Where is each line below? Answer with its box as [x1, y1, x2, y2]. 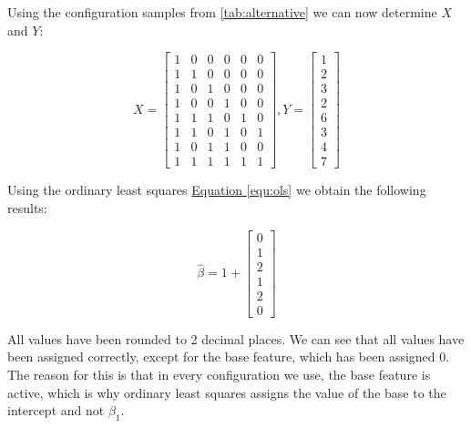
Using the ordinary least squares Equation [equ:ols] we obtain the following [7, 180, 426, 199]
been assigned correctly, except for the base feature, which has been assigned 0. [7, 347, 450, 366]
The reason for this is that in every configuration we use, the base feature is [7, 365, 431, 383]
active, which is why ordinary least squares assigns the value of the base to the [7, 382, 446, 402]
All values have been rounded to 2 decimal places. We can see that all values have [7, 329, 465, 348]
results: [7, 199, 47, 218]
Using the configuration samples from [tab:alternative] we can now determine [7, 3, 437, 21]
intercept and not [7, 401, 105, 420]
